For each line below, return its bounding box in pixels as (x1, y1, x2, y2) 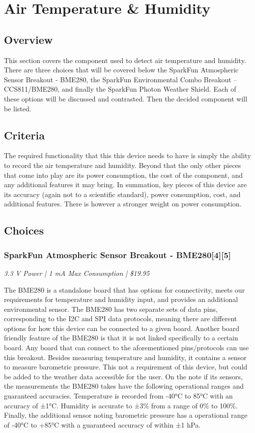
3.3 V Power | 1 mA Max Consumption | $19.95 (4, 267, 150, 278)
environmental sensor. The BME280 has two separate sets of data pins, (4, 303, 218, 314)
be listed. (4, 103, 31, 113)
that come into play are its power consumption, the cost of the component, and (4, 169, 243, 180)
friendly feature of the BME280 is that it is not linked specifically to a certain (4, 333, 238, 343)
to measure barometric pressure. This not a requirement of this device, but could (4, 362, 248, 372)
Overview (4, 32, 53, 47)
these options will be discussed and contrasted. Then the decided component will (4, 93, 248, 103)
